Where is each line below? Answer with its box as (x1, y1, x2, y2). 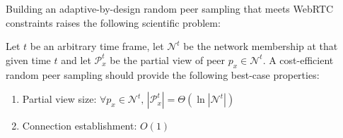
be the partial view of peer (110, 52, 225, 67)
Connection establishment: (22, 118, 137, 133)
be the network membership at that (183, 39, 338, 54)
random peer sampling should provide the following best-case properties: (6, 67, 320, 82)
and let (61, 52, 91, 67)
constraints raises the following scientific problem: (6, 15, 221, 30)
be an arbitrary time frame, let (30, 39, 164, 54)
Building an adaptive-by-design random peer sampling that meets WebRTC (6, 1, 334, 15)
